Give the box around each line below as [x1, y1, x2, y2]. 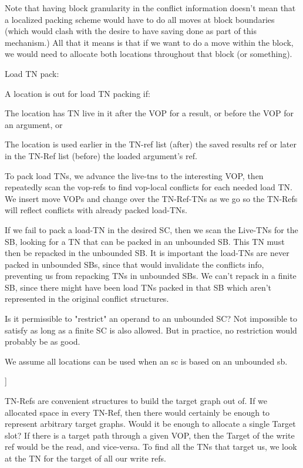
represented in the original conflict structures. [5, 292, 169, 305]
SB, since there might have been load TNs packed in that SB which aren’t [5, 281, 272, 293]
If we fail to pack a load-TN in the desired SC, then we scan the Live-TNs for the [5, 223, 298, 235]
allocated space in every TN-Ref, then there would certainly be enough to [5, 406, 270, 418]
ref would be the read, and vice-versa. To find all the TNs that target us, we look [5, 440, 297, 453]
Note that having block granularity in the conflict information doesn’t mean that [5, 2, 296, 14]
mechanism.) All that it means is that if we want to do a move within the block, [5, 36, 294, 48]
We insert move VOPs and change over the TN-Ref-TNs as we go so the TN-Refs [5, 192, 298, 204]
